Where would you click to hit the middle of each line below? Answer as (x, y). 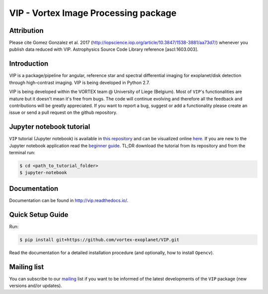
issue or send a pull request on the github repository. (63, 112)
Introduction (29, 64)
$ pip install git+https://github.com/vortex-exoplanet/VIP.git (100, 240)
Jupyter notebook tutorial (50, 127)
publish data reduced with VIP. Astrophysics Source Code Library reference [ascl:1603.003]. (104, 49)
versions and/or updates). (35, 286)
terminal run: (22, 152)
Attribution (27, 31)
